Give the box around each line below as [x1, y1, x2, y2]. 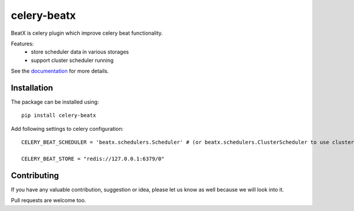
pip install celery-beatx [21, 112, 97, 119]
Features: [11, 40, 34, 47]
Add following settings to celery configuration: [11, 125, 124, 132]
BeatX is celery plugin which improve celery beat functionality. [11, 29, 163, 37]
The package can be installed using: [11, 98, 100, 105]
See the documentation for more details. [11, 68, 109, 75]
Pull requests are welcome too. [11, 197, 87, 204]
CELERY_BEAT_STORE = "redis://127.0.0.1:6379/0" [21, 155, 165, 162]
